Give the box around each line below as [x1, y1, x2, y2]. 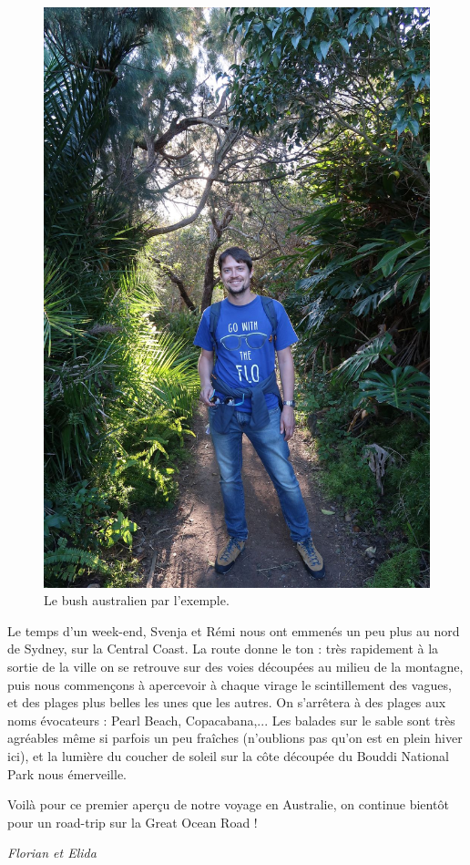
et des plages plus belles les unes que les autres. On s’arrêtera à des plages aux [7, 693, 446, 712]
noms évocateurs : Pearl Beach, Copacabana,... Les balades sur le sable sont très [7, 710, 455, 729]
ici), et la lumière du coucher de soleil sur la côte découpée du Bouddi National [7, 746, 450, 765]
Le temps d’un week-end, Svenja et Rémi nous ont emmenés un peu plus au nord [7, 621, 460, 640]
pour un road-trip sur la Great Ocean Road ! [7, 812, 258, 831]
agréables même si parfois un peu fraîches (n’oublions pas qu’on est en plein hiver [7, 728, 463, 747]
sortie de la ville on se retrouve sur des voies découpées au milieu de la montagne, [7, 656, 464, 675]
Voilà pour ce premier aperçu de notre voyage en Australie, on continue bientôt [7, 795, 449, 814]
